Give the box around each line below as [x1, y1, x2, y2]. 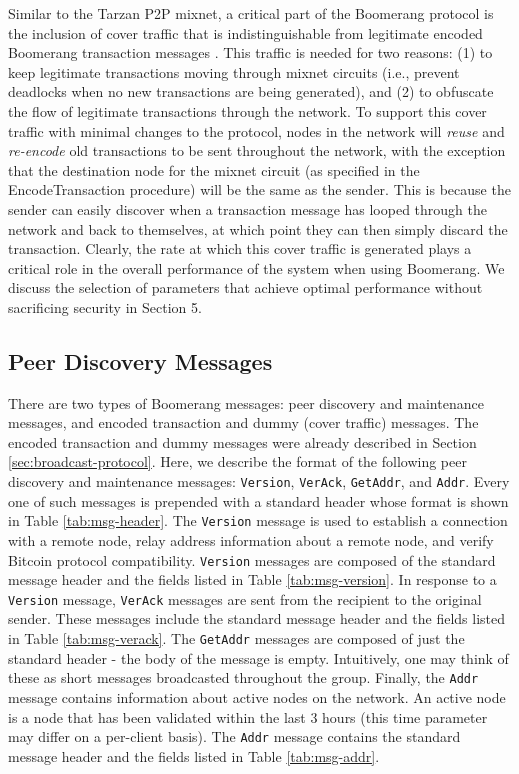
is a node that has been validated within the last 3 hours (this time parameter [8, 706, 488, 727]
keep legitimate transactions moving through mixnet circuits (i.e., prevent [8, 61, 460, 82]
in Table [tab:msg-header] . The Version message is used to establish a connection [8, 510, 508, 531]
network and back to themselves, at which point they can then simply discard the [8, 218, 508, 239]
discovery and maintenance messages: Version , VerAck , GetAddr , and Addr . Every [8, 471, 510, 492]
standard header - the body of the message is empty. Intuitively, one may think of [8, 647, 509, 668]
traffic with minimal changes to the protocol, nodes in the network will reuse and [8, 120, 505, 141]
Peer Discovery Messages [8, 345, 273, 376]
